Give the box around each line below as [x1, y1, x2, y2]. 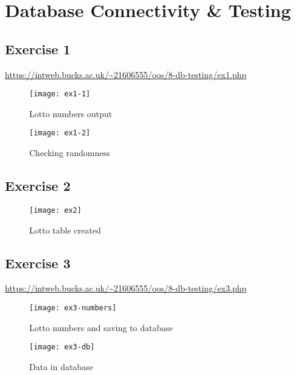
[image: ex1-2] [29, 129, 91, 138]
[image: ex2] [29, 205, 82, 215]
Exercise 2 [5, 176, 71, 195]
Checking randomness [29, 146, 110, 159]
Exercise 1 [5, 39, 71, 58]
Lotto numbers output [29, 107, 113, 120]
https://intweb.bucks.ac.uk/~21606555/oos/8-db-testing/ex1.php [5, 68, 247, 80]
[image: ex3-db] [29, 343, 95, 352]
